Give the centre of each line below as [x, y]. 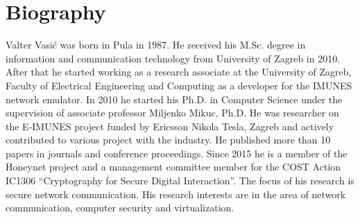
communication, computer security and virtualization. [120, 208]
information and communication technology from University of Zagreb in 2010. [173, 58]
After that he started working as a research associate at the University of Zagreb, [179, 72]
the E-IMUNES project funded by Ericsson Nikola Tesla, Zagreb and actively [170, 126]
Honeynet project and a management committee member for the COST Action [173, 167]
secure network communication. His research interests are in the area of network [176, 194]
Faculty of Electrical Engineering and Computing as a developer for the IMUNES [179, 85]
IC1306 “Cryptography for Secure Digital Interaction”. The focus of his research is [180, 181]
